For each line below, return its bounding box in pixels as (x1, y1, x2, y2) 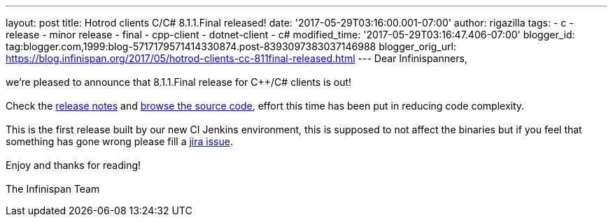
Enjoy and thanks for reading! (6, 159, 141, 171)
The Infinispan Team (6, 183, 100, 195)
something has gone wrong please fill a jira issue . (6, 135, 233, 147)
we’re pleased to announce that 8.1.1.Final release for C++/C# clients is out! (6, 76, 352, 88)
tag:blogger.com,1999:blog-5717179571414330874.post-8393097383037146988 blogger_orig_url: (6, 40, 456, 52)
